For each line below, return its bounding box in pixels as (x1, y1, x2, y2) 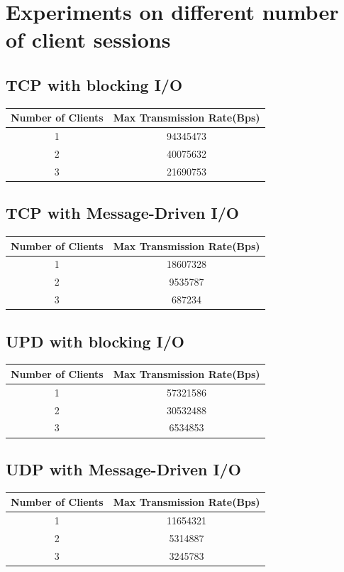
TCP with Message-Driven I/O (6, 202, 239, 224)
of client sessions (6, 25, 171, 54)
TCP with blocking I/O (6, 73, 183, 95)
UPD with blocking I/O (6, 330, 184, 352)
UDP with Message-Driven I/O (6, 458, 241, 480)
